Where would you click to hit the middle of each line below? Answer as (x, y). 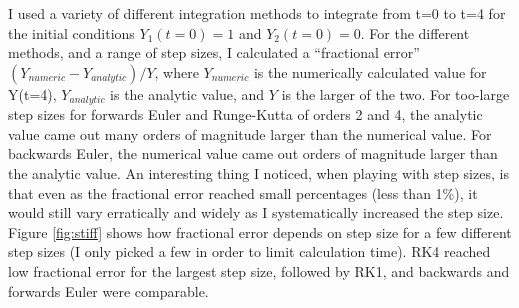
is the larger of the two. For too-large (395, 93)
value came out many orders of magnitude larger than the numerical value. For (250, 133)
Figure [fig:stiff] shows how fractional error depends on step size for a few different (260, 231)
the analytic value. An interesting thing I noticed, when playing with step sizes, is (258, 173)
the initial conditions (71, 32)
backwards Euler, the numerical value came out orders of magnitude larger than (253, 153)
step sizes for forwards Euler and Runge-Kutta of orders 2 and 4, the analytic (245, 114)
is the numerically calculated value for (370, 71)
